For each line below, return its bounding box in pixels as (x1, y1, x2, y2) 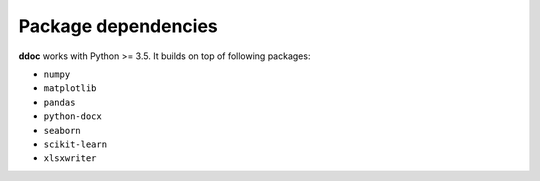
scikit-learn (43, 138, 108, 150)
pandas (43, 96, 76, 108)
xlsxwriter (43, 153, 97, 164)
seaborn (43, 125, 82, 136)
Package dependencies (18, 15, 219, 37)
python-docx (43, 111, 102, 122)
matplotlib (43, 83, 97, 94)
